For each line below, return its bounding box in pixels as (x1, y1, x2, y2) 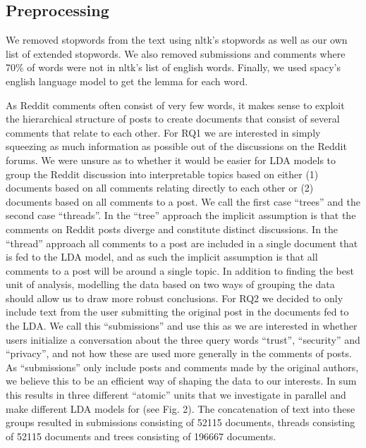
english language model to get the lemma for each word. (6, 73, 248, 88)
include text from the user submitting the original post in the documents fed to (6, 304, 349, 319)
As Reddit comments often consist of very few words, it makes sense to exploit (6, 97, 345, 112)
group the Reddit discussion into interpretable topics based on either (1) (6, 166, 319, 181)
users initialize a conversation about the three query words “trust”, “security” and (6, 332, 360, 347)
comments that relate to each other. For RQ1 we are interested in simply (6, 125, 321, 139)
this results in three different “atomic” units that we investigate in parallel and (6, 387, 346, 402)
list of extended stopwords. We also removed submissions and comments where (6, 46, 346, 61)
